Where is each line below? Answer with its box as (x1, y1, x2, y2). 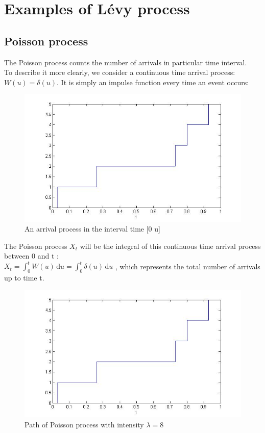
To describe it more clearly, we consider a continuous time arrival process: (4, 67, 235, 78)
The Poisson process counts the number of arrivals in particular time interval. (4, 57, 247, 67)
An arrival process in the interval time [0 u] (25, 223, 160, 234)
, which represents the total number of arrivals (115, 261, 260, 271)
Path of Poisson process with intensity (25, 419, 144, 429)
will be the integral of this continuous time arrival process (80, 240, 261, 251)
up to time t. (4, 272, 44, 283)
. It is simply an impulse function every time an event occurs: (57, 77, 249, 87)
